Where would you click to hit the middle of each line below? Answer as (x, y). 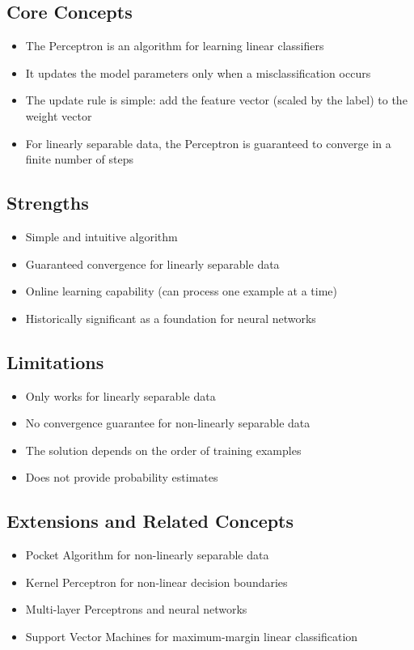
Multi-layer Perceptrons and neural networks (136, 609)
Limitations (55, 361)
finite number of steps (79, 159)
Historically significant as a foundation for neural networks (171, 318)
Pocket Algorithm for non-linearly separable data (147, 555)
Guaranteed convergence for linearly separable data (152, 263)
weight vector (59, 115)
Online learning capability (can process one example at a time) (182, 291)
